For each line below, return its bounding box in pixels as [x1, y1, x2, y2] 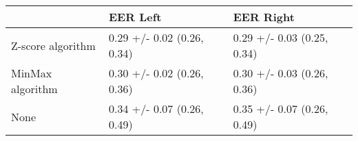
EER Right [233, 9, 295, 25]
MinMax [11, 65, 52, 81]
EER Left [109, 9, 162, 25]
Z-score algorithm [11, 37, 96, 53]
